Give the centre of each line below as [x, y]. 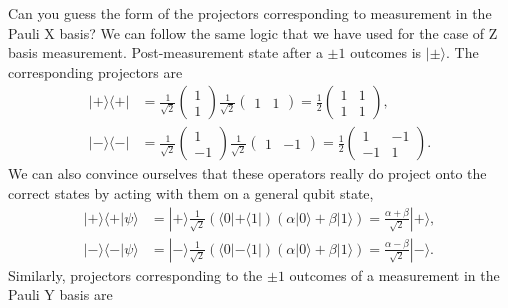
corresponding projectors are [95, 71]
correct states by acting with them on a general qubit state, [191, 193]
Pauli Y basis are [60, 294]
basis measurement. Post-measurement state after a [165, 52]
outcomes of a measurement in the [394, 274]
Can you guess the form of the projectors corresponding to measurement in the [250, 13]
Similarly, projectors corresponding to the [135, 274]
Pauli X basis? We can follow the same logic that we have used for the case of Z [253, 32]
